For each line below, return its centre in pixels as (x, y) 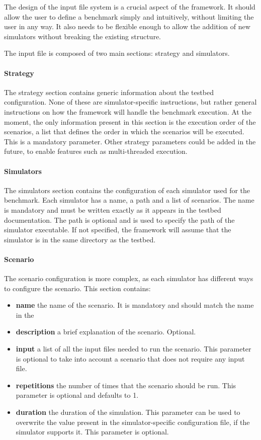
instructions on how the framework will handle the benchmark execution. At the (128, 111)
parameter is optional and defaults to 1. (77, 395)
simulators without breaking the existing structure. (82, 36)
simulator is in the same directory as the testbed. (80, 239)
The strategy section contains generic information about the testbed (109, 92)
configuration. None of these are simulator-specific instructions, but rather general (130, 102)
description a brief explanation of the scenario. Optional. (106, 332)
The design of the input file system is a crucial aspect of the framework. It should (130, 7)
